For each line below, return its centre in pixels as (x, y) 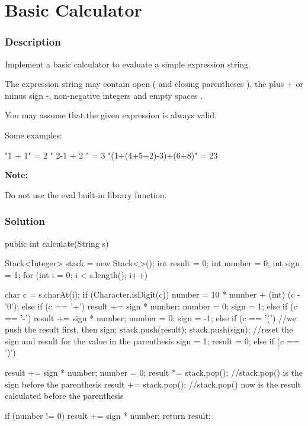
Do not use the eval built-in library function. (86, 194)
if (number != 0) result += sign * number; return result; (108, 415)
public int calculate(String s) (57, 243)
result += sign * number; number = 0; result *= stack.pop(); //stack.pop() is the (154, 372)
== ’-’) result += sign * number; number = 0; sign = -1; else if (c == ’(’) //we (150, 317)
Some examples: (33, 135)
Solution (25, 221)
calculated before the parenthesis (64, 396)
